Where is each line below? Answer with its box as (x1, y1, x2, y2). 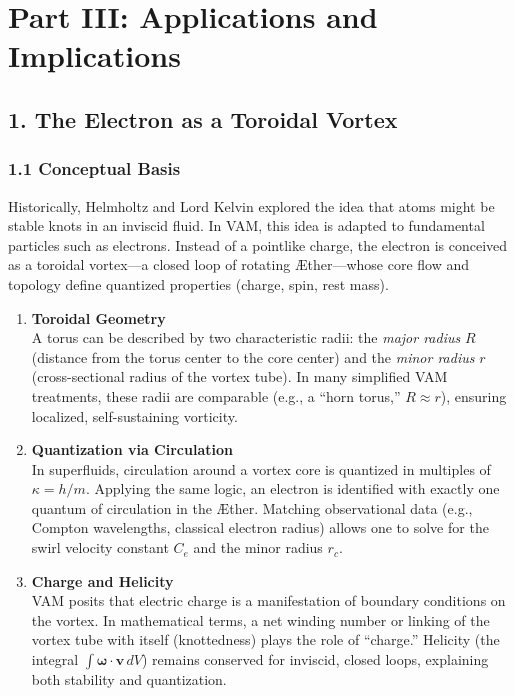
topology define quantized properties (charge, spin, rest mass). (8, 273, 389, 294)
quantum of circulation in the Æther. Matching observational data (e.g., (31, 497, 473, 518)
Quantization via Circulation (31, 439, 233, 460)
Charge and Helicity (31, 570, 174, 591)
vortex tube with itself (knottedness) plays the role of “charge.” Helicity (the (31, 629, 500, 650)
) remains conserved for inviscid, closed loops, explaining (142, 649, 489, 670)
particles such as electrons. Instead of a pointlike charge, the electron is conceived (8, 234, 508, 255)
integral (31, 649, 79, 670)
